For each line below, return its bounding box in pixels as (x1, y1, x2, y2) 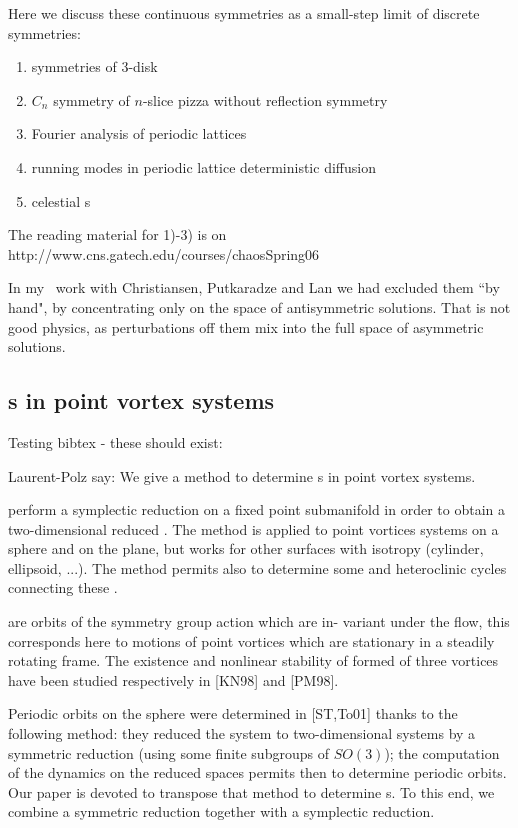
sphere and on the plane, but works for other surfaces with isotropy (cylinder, (8, 538, 484, 559)
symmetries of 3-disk (31, 56, 158, 77)
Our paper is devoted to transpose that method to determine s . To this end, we (8, 781, 495, 802)
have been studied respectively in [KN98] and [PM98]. (8, 669, 339, 690)
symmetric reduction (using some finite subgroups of (8, 742, 329, 763)
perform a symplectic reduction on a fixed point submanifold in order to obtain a (8, 499, 506, 520)
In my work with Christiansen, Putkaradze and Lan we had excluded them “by (8, 277, 500, 298)
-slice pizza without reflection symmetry (142, 89, 388, 110)
